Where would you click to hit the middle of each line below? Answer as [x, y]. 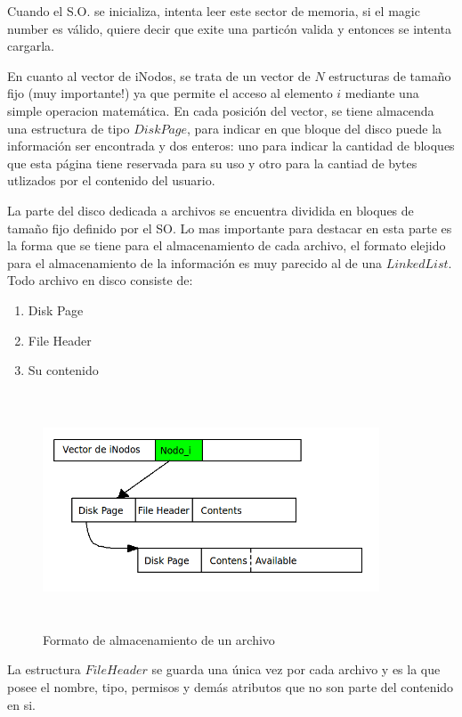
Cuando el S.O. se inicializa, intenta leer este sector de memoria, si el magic [214, 11]
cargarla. [31, 46]
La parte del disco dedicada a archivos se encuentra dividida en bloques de [211, 210]
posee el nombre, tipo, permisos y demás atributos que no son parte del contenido [231, 687]
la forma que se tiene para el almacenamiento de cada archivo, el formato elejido [227, 245]
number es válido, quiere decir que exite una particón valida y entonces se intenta [229, 28]
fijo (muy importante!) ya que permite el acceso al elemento [170, 93]
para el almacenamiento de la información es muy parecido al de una [195, 262]
